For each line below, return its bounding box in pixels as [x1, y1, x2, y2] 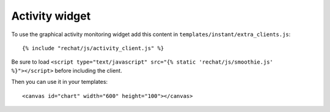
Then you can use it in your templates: [11, 78, 108, 86]
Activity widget [11, 9, 91, 23]
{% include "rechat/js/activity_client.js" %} [22, 45, 164, 51]
